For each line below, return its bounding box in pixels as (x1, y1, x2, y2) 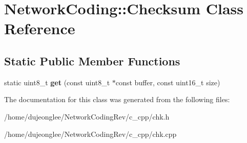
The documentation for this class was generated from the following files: (4, 94, 230, 105)
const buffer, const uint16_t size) (115, 77, 220, 87)
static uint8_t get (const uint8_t (4, 77, 110, 87)
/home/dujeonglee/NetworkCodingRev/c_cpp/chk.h (4, 111, 170, 122)
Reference (4, 18, 75, 39)
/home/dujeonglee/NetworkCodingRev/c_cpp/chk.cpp (4, 128, 177, 139)
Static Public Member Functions (4, 53, 180, 68)
